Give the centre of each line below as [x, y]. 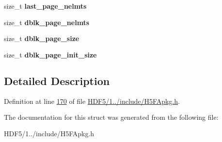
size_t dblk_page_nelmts [47, 22]
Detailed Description [57, 80]
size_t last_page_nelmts [45, 6]
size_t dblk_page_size [42, 38]
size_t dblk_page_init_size [50, 54]
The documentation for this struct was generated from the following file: [111, 117]
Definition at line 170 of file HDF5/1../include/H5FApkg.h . [92, 101]
